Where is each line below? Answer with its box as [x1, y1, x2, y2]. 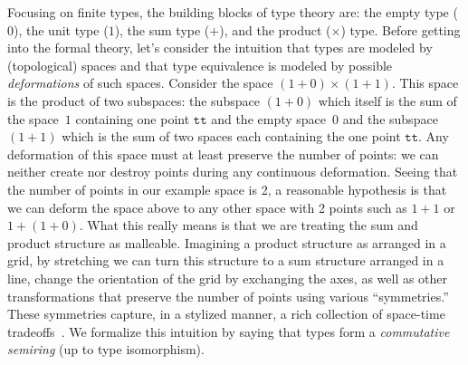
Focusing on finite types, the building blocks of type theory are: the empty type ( [7, 3, 458, 21]
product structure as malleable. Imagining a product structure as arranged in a [7, 233, 446, 252]
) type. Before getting [340, 20, 461, 39]
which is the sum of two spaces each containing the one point [62, 127, 401, 146]
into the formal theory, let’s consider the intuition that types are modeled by [7, 38, 433, 57]
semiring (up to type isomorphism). [7, 340, 205, 359]
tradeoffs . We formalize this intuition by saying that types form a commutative [7, 322, 450, 341]
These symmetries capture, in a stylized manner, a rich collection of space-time [7, 304, 445, 323]
